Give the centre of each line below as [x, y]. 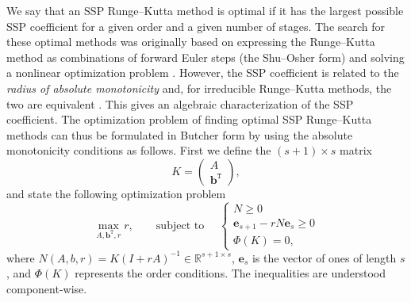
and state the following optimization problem [116, 193]
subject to [180, 226]
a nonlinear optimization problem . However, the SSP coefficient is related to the [203, 73]
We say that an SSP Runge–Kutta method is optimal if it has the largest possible [205, 10]
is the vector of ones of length [324, 257]
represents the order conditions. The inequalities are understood [230, 273]
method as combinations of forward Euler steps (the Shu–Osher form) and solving [205, 57]
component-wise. [47, 288]
